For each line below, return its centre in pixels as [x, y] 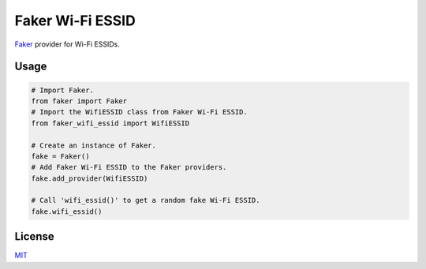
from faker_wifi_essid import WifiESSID [110, 123]
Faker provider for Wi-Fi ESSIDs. [67, 44]
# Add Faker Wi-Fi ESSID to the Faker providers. [129, 167]
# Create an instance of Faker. [94, 145]
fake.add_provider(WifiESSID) [90, 178]
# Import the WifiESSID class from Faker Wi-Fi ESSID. [139, 112]
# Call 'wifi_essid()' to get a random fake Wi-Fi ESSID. [146, 200]
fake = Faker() [60, 156]
